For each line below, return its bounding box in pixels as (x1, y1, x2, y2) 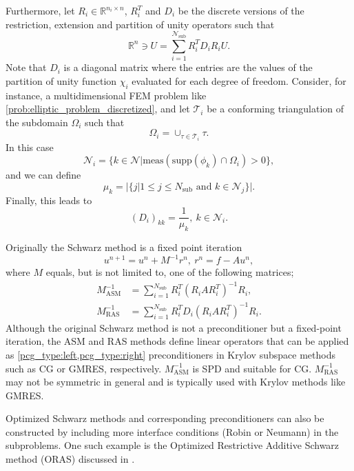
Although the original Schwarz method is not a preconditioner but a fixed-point (6, 320, 342, 334)
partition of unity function (6, 73, 117, 88)
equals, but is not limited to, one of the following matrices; (45, 265, 294, 279)
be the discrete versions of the (178, 3, 304, 17)
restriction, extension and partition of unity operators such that (6, 17, 275, 31)
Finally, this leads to (6, 192, 92, 207)
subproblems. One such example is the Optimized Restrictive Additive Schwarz (6, 438, 340, 452)
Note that (6, 60, 47, 74)
